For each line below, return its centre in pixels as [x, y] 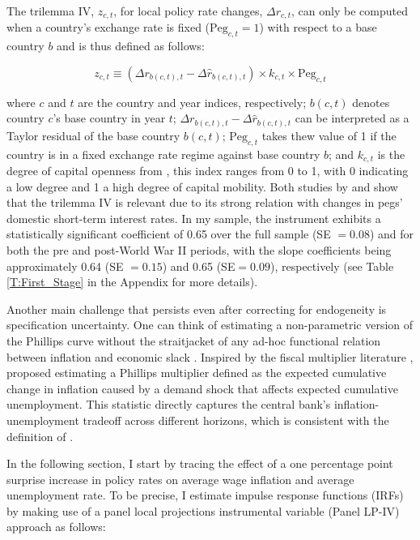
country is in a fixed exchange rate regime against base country [163, 154]
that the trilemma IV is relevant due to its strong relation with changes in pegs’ [205, 202]
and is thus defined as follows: [131, 46]
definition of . [40, 436]
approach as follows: [56, 527]
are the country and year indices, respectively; [192, 102]
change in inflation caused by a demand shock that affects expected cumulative [202, 388]
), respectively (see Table [332, 266]
